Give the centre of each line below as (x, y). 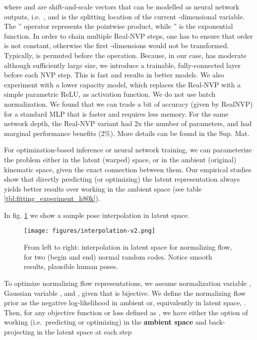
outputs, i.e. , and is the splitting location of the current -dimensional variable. (125, 16)
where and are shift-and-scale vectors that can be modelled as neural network (122, 6)
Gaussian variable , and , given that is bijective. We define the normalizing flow (125, 293)
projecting (19, 331)
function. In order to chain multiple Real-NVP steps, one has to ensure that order (128, 35)
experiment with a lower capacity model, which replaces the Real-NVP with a (122, 84)
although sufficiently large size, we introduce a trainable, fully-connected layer (123, 65)
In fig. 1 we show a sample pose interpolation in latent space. (97, 215)
